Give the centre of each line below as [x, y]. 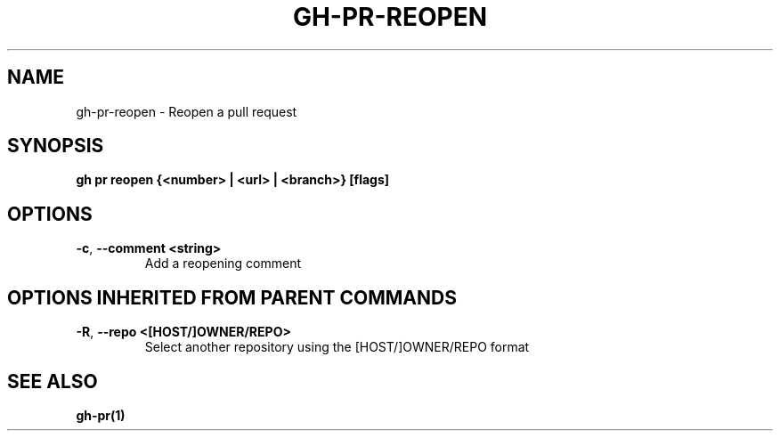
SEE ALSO [53, 381]
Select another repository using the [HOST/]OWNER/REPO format [337, 347]
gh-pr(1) [101, 415]
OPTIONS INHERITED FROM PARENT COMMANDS [232, 297]
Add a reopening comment [223, 264]
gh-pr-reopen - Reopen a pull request [187, 111]
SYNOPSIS [56, 146]
